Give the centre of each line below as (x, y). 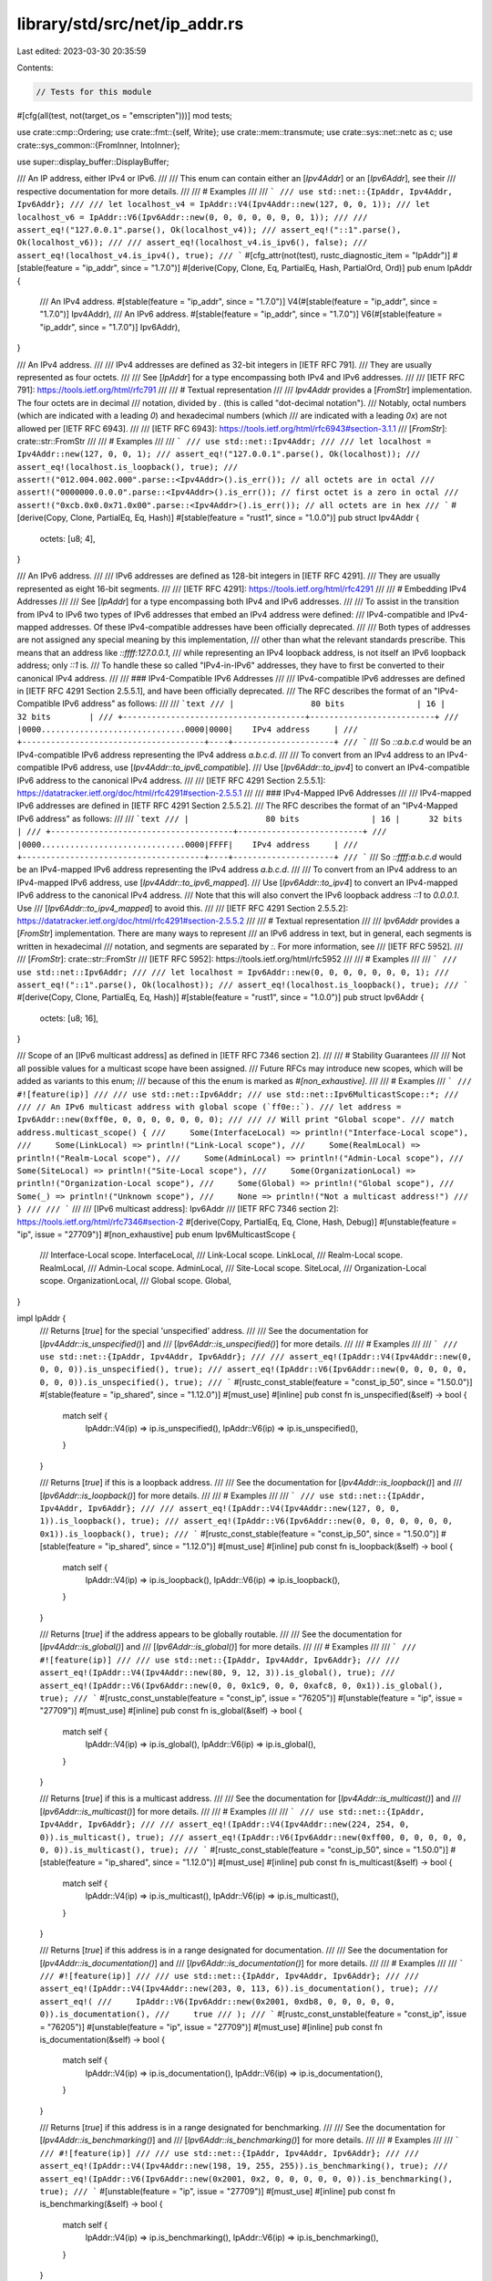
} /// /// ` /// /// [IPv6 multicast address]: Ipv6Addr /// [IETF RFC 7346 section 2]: (178, 1209)
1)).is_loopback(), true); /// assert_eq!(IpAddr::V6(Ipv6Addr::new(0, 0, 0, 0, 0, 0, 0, (246, 1521)
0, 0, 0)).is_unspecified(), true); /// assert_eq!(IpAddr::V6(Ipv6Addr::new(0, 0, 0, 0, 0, (254, 1370)
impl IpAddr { (41, 1318)
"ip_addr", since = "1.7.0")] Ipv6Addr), (110, 327)
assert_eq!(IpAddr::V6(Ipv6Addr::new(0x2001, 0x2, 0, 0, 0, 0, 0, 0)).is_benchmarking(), (246, 2179)
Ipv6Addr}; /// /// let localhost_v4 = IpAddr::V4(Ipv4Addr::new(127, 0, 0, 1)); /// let (223, 204)
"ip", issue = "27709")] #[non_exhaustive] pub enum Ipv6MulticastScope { (156, 1234)
